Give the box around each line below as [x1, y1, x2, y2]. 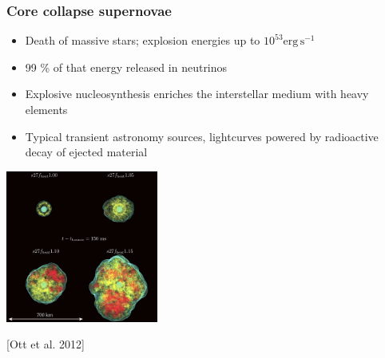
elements [25, 101, 68, 117]
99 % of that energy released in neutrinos [25, 58, 228, 75]
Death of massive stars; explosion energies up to [25, 32, 260, 49]
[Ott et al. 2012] [6, 336, 85, 352]
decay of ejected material [25, 144, 148, 160]
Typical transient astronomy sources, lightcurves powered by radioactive [25, 128, 379, 144]
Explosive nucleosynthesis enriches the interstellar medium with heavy [25, 85, 369, 102]
